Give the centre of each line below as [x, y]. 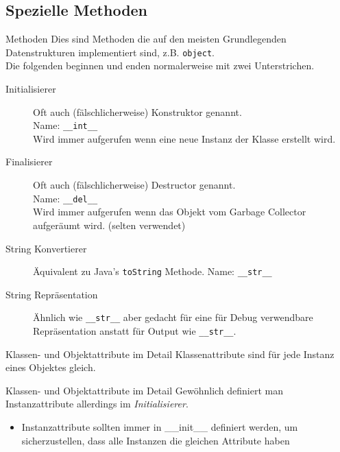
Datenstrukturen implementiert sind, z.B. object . [110, 52]
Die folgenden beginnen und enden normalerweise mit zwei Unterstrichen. [160, 66]
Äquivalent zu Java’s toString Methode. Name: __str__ [153, 271]
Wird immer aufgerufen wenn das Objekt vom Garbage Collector [170, 212]
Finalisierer [29, 162]
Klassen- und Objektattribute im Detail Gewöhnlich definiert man [145, 390]
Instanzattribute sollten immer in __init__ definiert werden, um [160, 427]
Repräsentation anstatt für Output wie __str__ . [135, 331]
